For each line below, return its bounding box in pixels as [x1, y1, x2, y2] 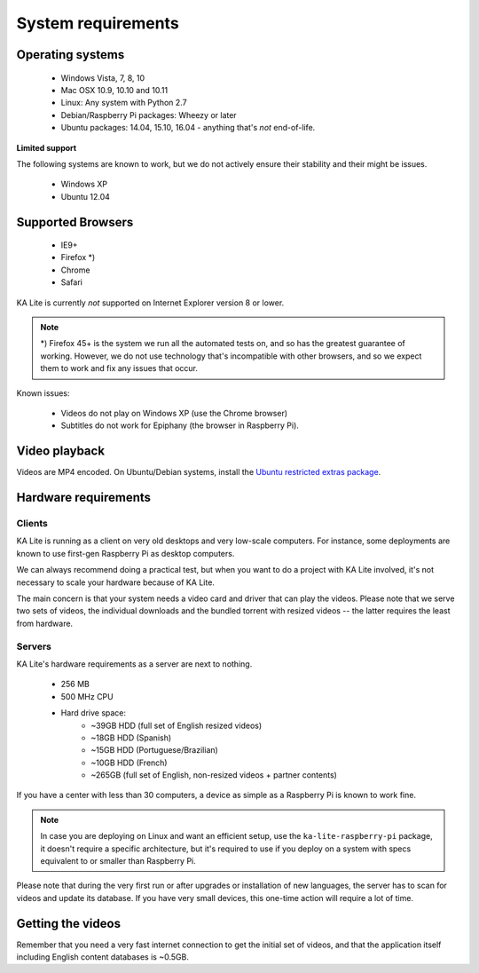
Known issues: [16, 387, 70, 399]
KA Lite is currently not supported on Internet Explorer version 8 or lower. [16, 297, 285, 308]
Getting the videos [16, 915, 122, 931]
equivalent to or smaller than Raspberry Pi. [40, 856, 197, 866]
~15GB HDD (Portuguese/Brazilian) [90, 745, 219, 755]
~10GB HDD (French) [90, 757, 168, 768]
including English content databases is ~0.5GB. [16, 952, 190, 962]
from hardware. [16, 618, 74, 629]
